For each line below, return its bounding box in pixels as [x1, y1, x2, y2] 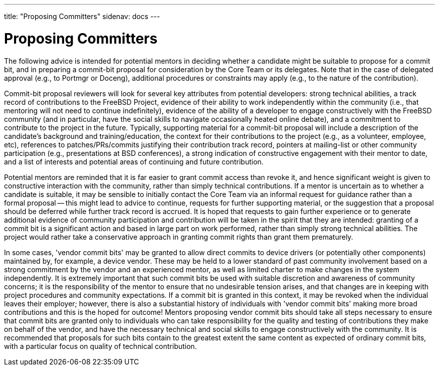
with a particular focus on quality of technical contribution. [4, 341, 197, 350]
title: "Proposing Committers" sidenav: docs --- [4, 12, 160, 21]
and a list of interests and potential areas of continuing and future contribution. [4, 157, 264, 166]
